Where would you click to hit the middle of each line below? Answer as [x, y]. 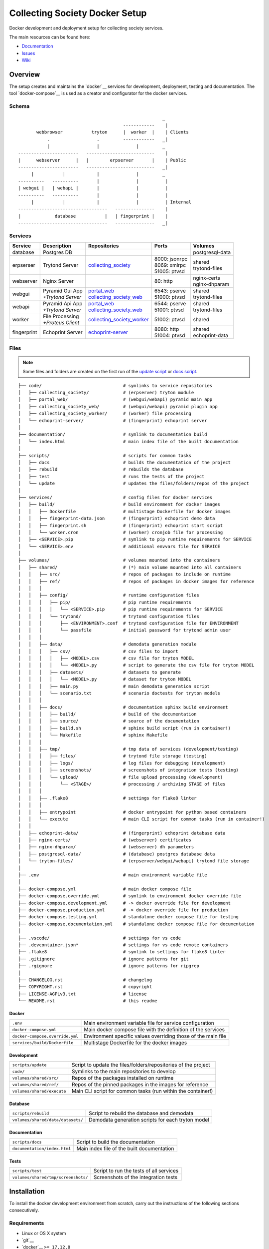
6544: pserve [170, 304]
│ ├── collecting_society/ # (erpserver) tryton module [106, 393]
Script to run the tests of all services [136, 1171]
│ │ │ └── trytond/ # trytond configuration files [109, 616]
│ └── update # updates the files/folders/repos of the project [134, 484]
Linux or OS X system [44, 1233]
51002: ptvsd [170, 320]
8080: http [167, 329]
